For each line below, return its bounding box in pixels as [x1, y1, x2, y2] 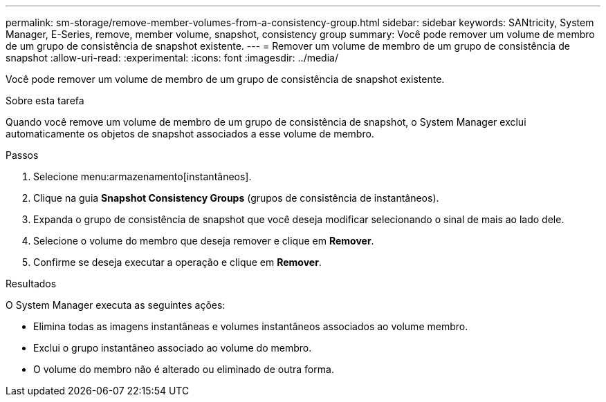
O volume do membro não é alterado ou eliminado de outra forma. [33, 363, 334, 375]
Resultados [6, 278, 57, 289]
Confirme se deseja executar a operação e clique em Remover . [33, 256, 322, 268]
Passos [6, 149, 39, 161]
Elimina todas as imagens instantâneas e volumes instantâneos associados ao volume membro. [33, 320, 468, 332]
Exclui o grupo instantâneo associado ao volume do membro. [33, 342, 312, 354]
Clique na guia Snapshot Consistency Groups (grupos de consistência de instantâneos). [33, 192, 439, 204]
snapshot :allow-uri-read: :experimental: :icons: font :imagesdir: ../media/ [6, 52, 338, 64]
